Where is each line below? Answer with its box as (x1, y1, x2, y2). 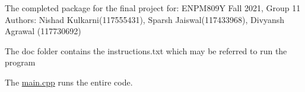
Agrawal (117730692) (5, 25, 81, 37)
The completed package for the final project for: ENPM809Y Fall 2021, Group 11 (5, 2, 301, 14)
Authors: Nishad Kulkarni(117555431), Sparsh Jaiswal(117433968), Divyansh (5, 13, 285, 25)
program (5, 56, 36, 68)
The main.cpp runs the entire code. (5, 75, 133, 88)
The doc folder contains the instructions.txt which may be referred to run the (5, 44, 287, 57)
